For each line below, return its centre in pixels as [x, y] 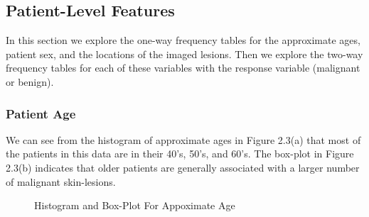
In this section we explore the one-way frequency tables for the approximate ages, [183, 40]
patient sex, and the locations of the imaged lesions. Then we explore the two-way [184, 54]
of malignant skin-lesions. [61, 181]
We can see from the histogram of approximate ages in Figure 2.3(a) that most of [183, 139]
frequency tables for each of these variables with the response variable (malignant [183, 68]
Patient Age [41, 113]
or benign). [30, 81]
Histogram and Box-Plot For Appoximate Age [135, 205]
